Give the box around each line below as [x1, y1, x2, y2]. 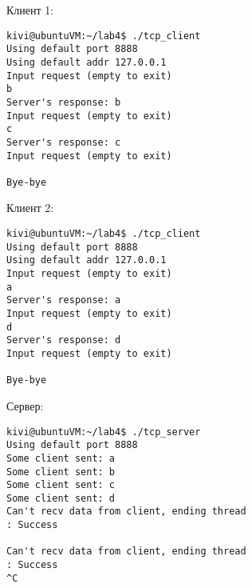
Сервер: [6, 397, 44, 414]
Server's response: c [6, 136, 121, 148]
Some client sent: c [6, 479, 116, 491]
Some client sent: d [6, 492, 116, 504]
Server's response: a [6, 294, 121, 306]
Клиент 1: [6, 2, 54, 18]
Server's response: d [6, 334, 121, 346]
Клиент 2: [6, 199, 54, 216]
